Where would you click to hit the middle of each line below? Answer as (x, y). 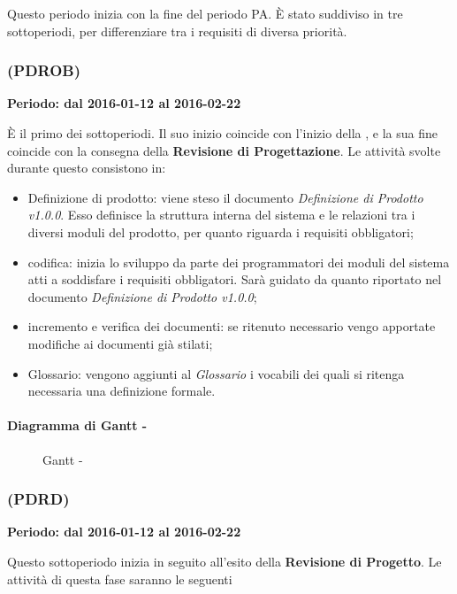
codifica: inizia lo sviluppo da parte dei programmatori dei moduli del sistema (239, 262)
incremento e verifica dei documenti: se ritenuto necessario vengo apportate (232, 326)
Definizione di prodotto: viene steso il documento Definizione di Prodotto (225, 197)
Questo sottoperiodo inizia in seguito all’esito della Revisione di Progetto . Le (225, 561)
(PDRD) (38, 499)
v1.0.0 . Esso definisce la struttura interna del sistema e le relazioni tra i (221, 215)
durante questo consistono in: (87, 168)
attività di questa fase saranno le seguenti (120, 579)
